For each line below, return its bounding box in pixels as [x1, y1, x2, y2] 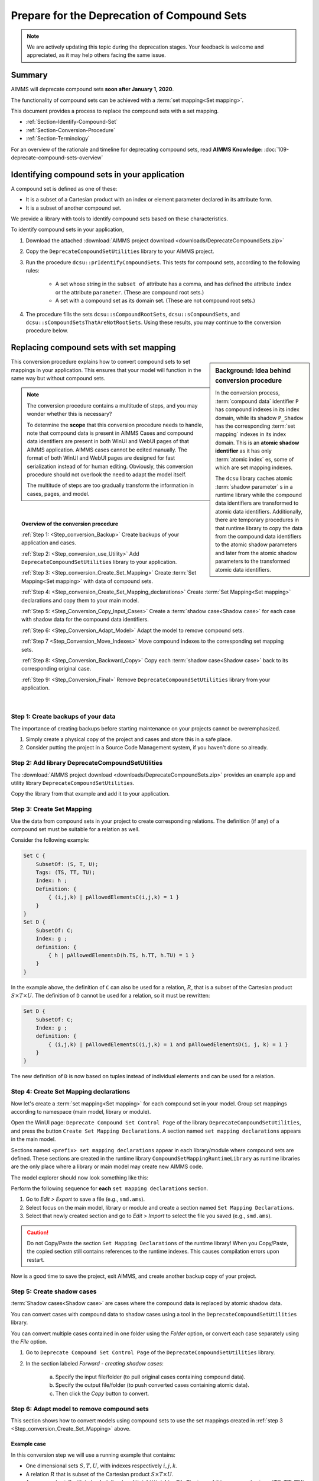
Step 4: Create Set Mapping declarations [11, 1088, 130, 1096]
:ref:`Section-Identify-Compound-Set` [25, 118, 118, 126]
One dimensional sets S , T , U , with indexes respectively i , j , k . [25, 1462, 178, 1469]
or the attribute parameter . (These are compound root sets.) [55, 288, 204, 296]
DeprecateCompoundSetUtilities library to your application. [21, 559, 177, 566]
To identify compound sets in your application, [11, 226, 124, 233]
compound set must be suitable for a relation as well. [11, 825, 140, 832]
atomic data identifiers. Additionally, [215, 508, 302, 515]
